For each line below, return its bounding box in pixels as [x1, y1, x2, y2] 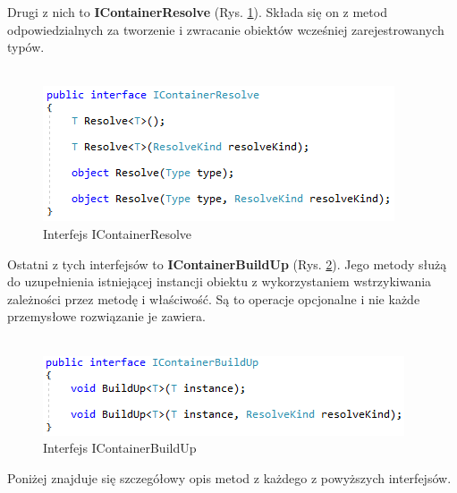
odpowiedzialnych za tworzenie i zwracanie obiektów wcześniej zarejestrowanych [7, 20, 444, 38]
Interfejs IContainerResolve [43, 224, 192, 242]
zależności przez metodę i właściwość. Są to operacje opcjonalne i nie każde [7, 289, 420, 308]
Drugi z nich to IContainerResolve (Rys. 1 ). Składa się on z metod [7, 3, 387, 21]
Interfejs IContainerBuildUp [43, 438, 197, 457]
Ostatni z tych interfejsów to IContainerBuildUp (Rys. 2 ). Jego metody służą [7, 254, 447, 273]
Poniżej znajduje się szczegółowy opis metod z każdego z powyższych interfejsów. [7, 468, 452, 487]
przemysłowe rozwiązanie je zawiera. [7, 307, 206, 326]
